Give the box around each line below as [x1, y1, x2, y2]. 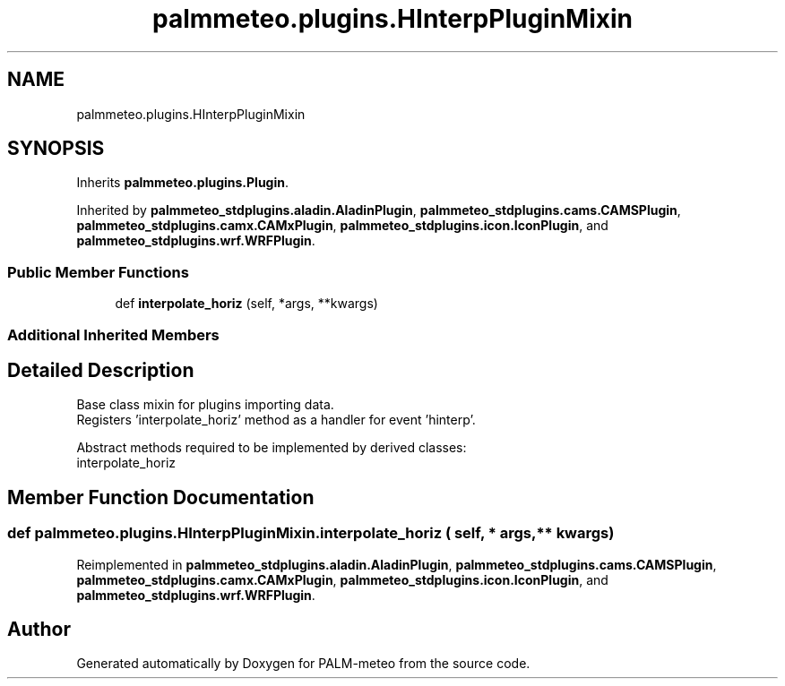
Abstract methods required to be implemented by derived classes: [76, 440, 467, 456]
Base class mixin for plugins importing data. [76, 397, 334, 413]
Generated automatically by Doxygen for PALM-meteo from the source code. [76, 656, 531, 672]
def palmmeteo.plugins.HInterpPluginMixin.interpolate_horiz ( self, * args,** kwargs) [7, 524, 615, 543]
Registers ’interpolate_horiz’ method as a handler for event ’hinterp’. [76, 412, 476, 428]
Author [7, 618, 71, 641]
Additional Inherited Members [7, 325, 220, 344]
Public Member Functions [7, 262, 189, 281]
